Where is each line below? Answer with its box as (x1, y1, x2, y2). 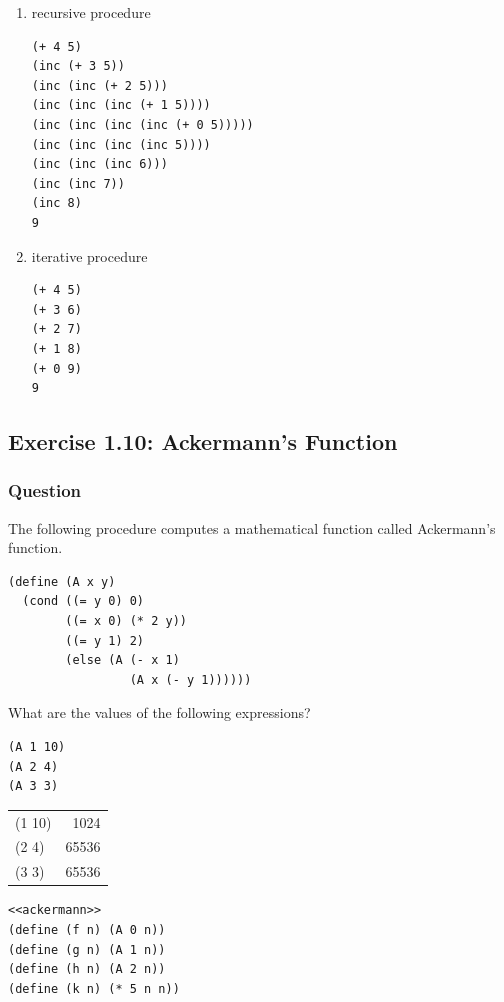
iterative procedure (31, 245, 148, 266)
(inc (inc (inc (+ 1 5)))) (31, 98, 211, 113)
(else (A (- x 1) (65, 653, 180, 668)
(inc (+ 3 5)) (31, 59, 125, 74)
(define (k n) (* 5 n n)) (8, 981, 180, 996)
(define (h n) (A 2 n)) (8, 962, 166, 977)
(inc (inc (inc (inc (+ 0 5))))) (31, 117, 254, 132)
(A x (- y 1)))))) (129, 672, 252, 687)
